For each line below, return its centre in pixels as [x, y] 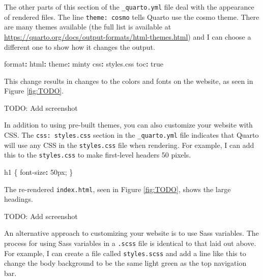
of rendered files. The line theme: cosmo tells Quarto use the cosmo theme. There [132, 17]
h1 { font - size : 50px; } [39, 172]
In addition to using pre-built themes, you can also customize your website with [128, 125]
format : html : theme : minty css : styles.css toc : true [84, 64]
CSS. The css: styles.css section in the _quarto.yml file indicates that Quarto [131, 135]
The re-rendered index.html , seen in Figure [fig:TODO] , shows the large [118, 189]
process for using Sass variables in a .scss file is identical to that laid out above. [130, 243]
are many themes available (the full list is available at [88, 27]
